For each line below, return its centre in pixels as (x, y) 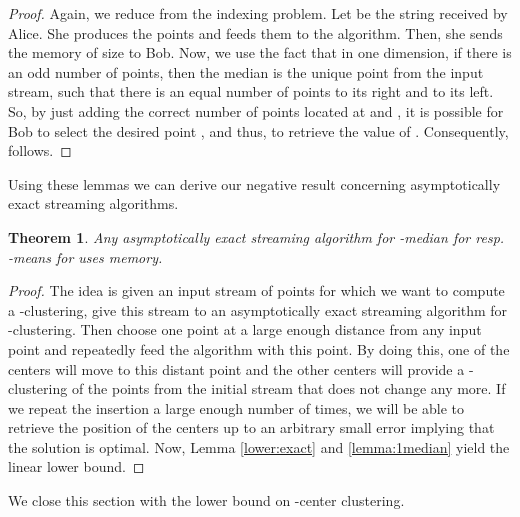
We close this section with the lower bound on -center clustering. (206, 500)
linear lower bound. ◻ (76, 466)
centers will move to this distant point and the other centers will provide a (236, 368)
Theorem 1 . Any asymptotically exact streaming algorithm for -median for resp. (256, 236)
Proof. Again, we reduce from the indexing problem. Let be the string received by (258, 13)
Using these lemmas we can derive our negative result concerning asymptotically (254, 183)
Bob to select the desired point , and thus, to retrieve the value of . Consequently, (258, 130)
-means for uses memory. (85, 256)
